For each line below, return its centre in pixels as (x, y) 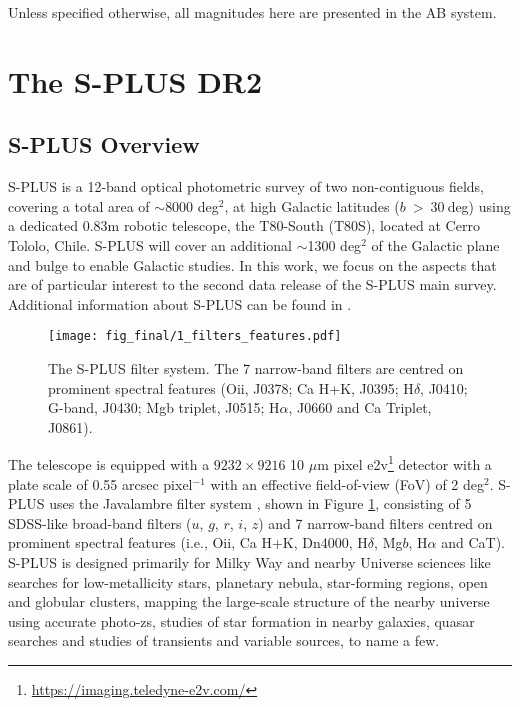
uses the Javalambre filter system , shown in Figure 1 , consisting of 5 (260, 503)
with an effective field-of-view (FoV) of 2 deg (347, 483)
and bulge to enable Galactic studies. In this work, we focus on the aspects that (252, 264)
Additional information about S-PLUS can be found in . (180, 303)
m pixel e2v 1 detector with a (404, 463)
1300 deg (334, 244)
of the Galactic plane (435, 244)
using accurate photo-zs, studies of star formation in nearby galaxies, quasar (241, 620)
